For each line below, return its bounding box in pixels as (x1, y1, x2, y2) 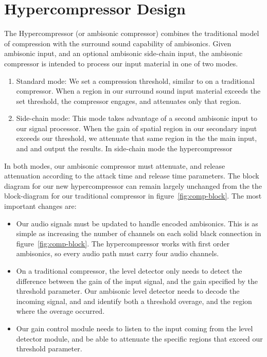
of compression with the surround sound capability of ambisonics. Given (4, 38, 232, 48)
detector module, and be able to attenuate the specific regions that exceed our (16, 333, 263, 344)
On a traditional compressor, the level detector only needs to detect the (16, 265, 242, 276)
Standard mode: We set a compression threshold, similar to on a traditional (16, 75, 255, 86)
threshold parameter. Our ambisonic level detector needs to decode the (16, 285, 240, 296)
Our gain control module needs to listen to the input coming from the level (16, 323, 253, 333)
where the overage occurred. (16, 306, 105, 316)
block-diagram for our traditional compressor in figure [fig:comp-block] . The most (4, 190, 262, 201)
